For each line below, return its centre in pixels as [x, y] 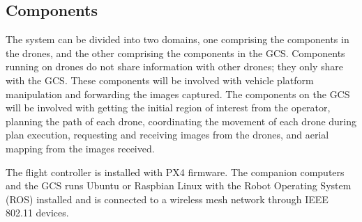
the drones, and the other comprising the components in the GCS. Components [175, 53]
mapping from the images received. [80, 148]
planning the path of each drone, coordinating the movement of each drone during [181, 121]
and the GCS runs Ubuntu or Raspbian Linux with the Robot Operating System [179, 185]
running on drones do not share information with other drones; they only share [175, 66]
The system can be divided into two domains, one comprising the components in [178, 39]
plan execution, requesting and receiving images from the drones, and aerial [167, 135]
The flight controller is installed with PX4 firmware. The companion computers [175, 172]
